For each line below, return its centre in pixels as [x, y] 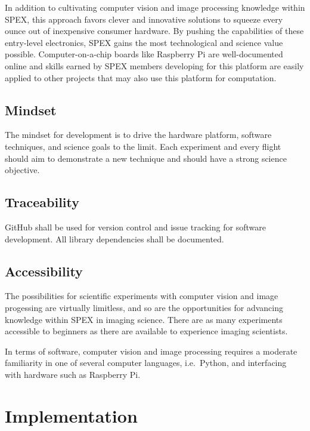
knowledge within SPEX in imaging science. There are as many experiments [144, 319]
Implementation [71, 415]
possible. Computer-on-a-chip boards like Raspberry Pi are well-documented [144, 54]
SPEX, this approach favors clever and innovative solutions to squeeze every [144, 19]
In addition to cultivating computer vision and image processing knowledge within [155, 7]
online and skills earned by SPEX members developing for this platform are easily [154, 65]
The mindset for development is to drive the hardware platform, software [138, 135]
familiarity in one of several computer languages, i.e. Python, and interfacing [146, 363]
